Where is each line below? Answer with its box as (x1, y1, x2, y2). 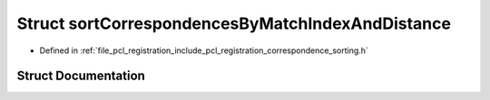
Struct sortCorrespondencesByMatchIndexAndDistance (16, 14, 451, 33)
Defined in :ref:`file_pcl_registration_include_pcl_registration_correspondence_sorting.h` (39, 45, 369, 56)
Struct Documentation (16, 68, 145, 84)
